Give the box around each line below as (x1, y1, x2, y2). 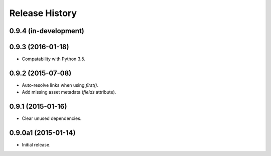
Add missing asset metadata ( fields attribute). (22, 89, 116, 95)
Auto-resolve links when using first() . (22, 82, 99, 88)
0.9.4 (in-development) (9, 27, 85, 35)
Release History (9, 8, 77, 19)
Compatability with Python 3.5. (22, 56, 85, 62)
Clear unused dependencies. (22, 115, 82, 121)
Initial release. (22, 142, 51, 148)
